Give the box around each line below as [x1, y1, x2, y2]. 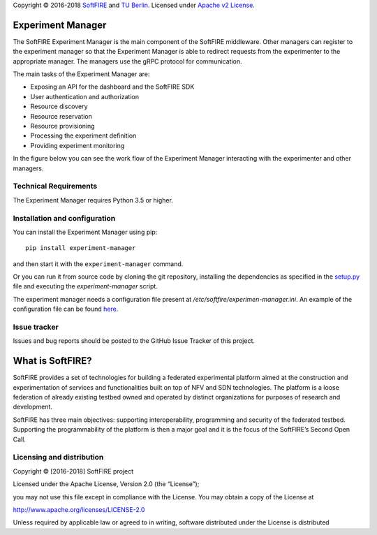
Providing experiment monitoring [30, 141, 125, 149]
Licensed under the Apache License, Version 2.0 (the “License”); [13, 480, 200, 488]
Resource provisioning [30, 122, 95, 131]
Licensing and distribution [13, 453, 104, 462]
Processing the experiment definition [30, 131, 137, 140]
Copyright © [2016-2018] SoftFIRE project [13, 467, 134, 475]
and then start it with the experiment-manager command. [13, 259, 184, 268]
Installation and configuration [13, 213, 116, 223]
